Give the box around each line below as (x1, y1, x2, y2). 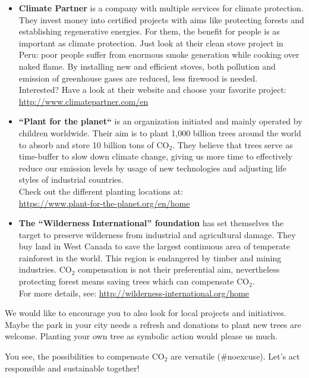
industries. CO (18, 263, 72, 276)
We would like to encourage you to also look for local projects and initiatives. (5, 307, 286, 319)
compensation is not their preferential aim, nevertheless (78, 263, 280, 276)
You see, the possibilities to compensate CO (5, 350, 165, 363)
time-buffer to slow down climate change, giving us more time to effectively (18, 150, 293, 163)
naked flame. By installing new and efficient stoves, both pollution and (18, 60, 276, 72)
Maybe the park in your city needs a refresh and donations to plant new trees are (5, 318, 301, 330)
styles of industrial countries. (18, 173, 124, 186)
